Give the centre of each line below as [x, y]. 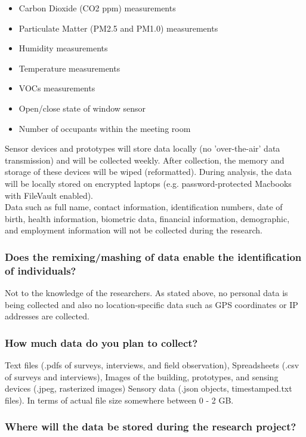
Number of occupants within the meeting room [105, 128]
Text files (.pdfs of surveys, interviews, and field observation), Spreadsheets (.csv [152, 365]
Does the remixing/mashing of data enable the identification [153, 256]
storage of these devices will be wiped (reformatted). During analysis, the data [149, 172]
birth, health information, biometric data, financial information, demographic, [147, 218]
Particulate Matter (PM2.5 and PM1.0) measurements [118, 28]
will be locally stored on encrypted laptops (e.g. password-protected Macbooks [148, 183]
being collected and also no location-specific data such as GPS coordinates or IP [152, 304]
